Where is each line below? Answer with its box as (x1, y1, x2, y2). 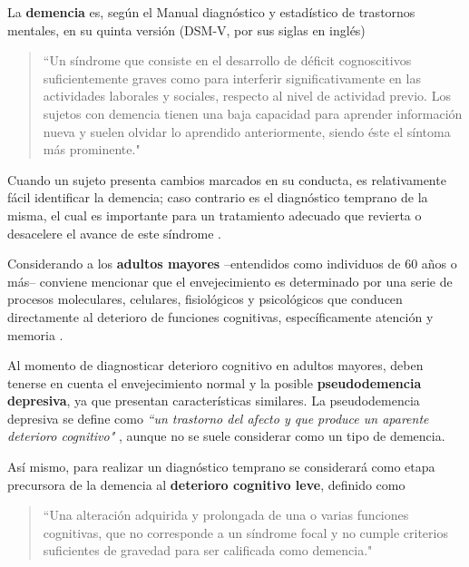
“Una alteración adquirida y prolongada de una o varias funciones (43, 505, 409, 524)
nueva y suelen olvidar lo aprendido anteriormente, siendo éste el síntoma (43, 122, 451, 141)
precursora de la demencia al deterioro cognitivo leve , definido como (7, 474, 405, 494)
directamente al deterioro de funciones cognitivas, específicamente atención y (7, 307, 434, 326)
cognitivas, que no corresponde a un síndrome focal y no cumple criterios (43, 523, 448, 542)
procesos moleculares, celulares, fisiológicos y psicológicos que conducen (7, 289, 403, 308)
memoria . (7, 325, 64, 344)
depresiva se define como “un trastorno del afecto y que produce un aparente (7, 408, 429, 427)
